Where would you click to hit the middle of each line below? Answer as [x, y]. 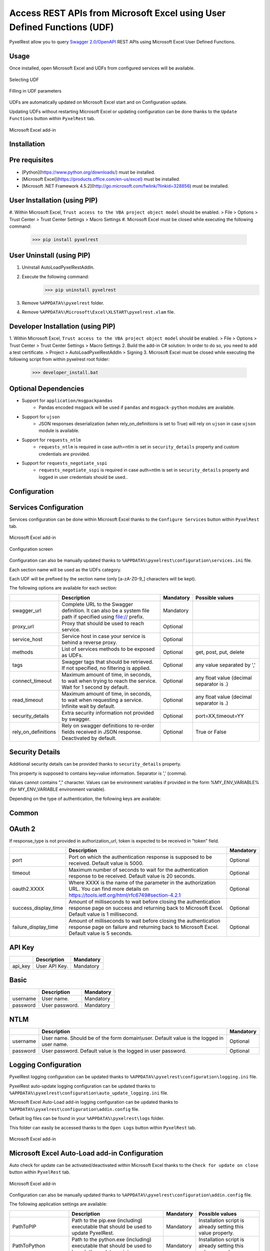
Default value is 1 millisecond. [103, 914]
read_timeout [28, 700]
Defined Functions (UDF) [62, 27]
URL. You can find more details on [108, 889]
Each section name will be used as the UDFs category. [65, 569]
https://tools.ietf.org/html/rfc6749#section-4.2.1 [124, 895]
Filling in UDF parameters [35, 91]
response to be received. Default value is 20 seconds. [132, 876]
